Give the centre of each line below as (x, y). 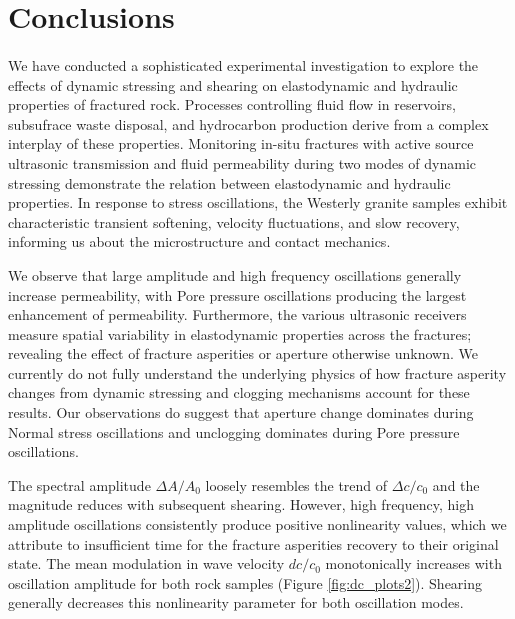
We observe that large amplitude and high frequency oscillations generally (235, 274)
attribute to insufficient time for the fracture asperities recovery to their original (253, 543)
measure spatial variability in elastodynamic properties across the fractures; (240, 333)
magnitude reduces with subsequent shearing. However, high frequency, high (241, 504)
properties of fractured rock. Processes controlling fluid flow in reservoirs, (232, 104)
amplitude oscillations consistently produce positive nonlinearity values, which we (257, 524)
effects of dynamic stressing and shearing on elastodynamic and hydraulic (233, 84)
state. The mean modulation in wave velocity (146, 563)
